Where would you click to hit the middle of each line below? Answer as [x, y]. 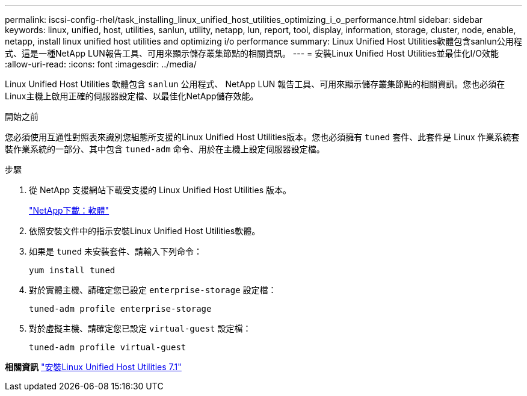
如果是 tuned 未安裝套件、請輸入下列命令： [116, 251]
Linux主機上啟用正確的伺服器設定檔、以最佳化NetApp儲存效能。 [132, 96]
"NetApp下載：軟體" [69, 210]
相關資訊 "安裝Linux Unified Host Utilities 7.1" [93, 367]
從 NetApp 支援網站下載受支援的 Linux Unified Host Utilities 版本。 [160, 190]
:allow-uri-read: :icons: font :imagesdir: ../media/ [101, 64]
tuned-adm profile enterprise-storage [120, 309]
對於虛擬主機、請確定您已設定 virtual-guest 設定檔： [140, 328]
